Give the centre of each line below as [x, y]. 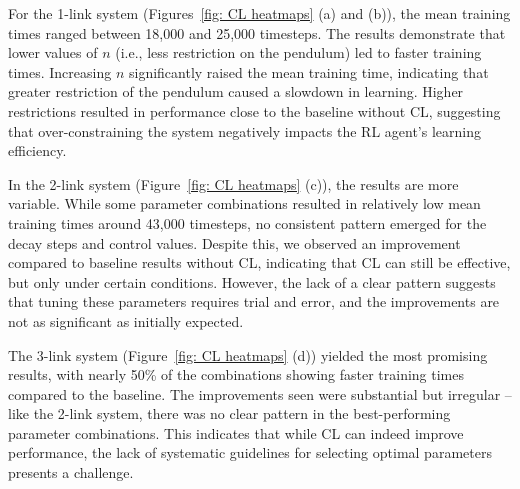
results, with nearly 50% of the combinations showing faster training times [236, 374]
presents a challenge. [71, 472]
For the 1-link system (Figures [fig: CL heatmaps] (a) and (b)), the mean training [259, 13]
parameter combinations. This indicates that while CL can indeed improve [236, 432]
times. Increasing [60, 71]
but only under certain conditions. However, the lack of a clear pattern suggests [252, 281]
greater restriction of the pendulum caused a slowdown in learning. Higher [236, 91]
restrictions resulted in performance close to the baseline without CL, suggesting [254, 110]
